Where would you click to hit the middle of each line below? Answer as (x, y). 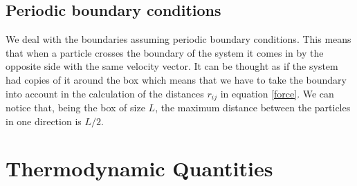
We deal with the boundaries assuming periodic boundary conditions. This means (178, 39)
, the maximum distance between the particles (253, 108)
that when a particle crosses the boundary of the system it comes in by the (165, 52)
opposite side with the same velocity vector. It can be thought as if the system (172, 66)
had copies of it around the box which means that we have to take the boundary (176, 79)
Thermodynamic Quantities (139, 168)
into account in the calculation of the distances (105, 93)
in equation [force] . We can (277, 93)
